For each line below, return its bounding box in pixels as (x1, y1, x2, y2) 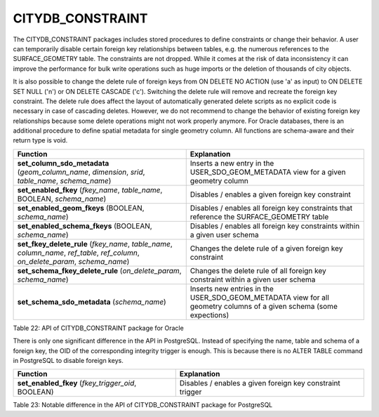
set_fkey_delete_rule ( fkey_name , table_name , (17, 239, 173, 249)
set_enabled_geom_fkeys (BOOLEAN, (17, 203, 145, 213)
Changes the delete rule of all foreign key (189, 265, 326, 275)
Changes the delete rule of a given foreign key (189, 243, 343, 253)
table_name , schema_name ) (17, 176, 112, 185)
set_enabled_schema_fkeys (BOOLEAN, (17, 221, 152, 231)
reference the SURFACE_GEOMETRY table (189, 211, 329, 221)
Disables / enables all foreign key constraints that (189, 203, 353, 213)
